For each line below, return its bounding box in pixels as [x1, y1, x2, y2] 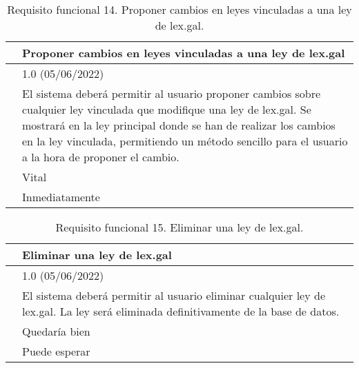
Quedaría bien [22, 323, 90, 339]
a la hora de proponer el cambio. [22, 149, 179, 165]
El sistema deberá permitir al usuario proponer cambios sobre [22, 85, 321, 101]
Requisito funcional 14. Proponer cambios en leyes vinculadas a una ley [7, 1, 352, 17]
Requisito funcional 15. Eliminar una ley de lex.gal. [55, 219, 304, 235]
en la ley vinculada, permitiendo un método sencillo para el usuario [22, 133, 348, 149]
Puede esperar [22, 343, 90, 359]
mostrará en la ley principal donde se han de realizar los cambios [22, 117, 336, 133]
